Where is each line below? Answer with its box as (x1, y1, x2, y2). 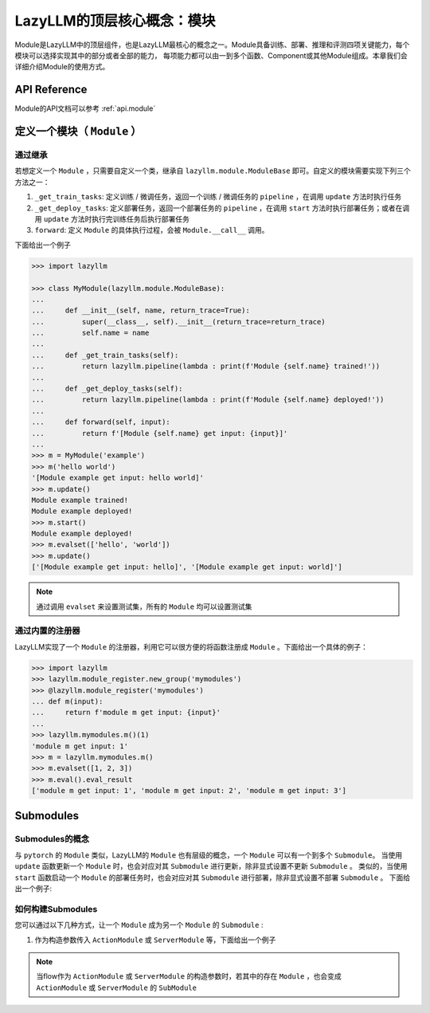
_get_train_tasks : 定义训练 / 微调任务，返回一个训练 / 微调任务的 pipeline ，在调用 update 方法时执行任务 (34, 192, 402, 202)
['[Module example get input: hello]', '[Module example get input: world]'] (31, 563, 342, 571)
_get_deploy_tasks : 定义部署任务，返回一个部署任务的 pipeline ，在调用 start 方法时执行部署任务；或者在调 (34, 203, 410, 213)
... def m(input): (31, 697, 104, 705)
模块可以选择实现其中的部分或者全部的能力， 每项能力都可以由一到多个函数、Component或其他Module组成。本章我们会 (14, 50, 408, 60)
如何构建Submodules (14, 903, 98, 914)
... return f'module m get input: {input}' (31, 708, 221, 717)
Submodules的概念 (14, 834, 90, 845)
